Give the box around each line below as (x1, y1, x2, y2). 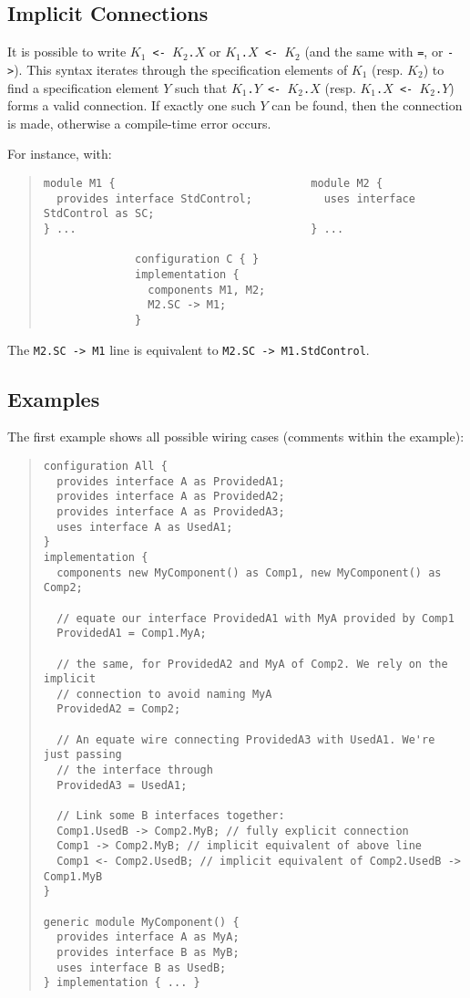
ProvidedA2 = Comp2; (56, 702, 181, 716)
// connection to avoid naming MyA (56, 687, 272, 701)
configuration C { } (135, 253, 260, 266)
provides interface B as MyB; (56, 945, 240, 959)
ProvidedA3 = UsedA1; (56, 778, 188, 792)
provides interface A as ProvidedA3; (56, 504, 285, 518)
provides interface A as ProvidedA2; (56, 490, 285, 504)
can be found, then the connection (271, 96, 463, 115)
